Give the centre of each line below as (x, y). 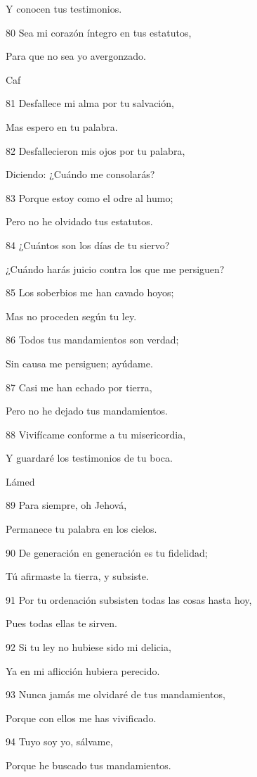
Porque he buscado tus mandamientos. (88, 765)
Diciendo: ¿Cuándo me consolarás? (80, 174)
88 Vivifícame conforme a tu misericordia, (96, 434)
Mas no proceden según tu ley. (71, 316)
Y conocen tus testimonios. (64, 8)
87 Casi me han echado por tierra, (79, 387)
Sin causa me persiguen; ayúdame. (79, 363)
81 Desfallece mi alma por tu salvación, (90, 103)
